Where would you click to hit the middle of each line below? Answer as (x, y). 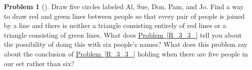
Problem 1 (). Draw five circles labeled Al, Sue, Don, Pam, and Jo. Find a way (124, 6)
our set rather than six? (39, 63)
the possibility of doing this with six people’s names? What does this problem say (126, 44)
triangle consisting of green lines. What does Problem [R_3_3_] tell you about (123, 35)
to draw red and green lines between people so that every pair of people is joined (124, 16)
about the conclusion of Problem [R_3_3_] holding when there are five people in (126, 53)
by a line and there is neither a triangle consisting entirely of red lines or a (115, 25)
